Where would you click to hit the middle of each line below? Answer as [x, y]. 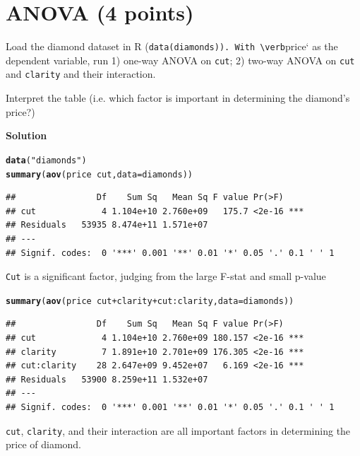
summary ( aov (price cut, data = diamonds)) [99, 174]
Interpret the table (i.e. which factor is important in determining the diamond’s [178, 98]
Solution [26, 135]
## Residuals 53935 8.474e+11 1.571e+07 [107, 225]
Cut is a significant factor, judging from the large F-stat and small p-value [166, 276]
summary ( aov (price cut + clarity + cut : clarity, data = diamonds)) [150, 301]
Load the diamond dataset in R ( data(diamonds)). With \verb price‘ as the [172, 46]
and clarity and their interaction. [81, 74]
